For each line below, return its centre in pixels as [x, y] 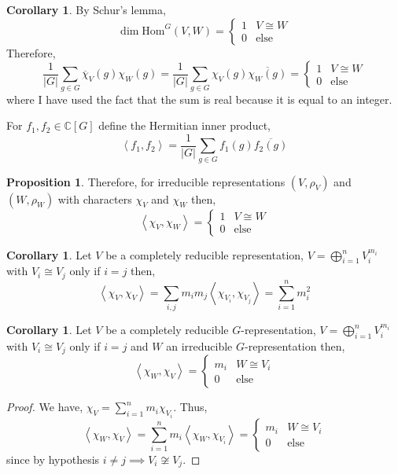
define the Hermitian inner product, [184, 125]
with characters [95, 198]
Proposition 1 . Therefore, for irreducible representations [146, 181]
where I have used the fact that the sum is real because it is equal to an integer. [199, 99]
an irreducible [199, 345]
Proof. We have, [45, 407]
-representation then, [295, 345]
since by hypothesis [53, 459]
